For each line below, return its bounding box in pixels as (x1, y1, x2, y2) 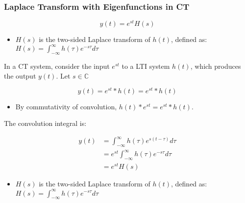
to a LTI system (122, 61, 170, 71)
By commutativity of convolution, (15, 101, 117, 112)
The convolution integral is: (4, 118, 87, 128)
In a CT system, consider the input (4, 61, 110, 71)
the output (4, 70, 36, 81)
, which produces (190, 61, 241, 71)
